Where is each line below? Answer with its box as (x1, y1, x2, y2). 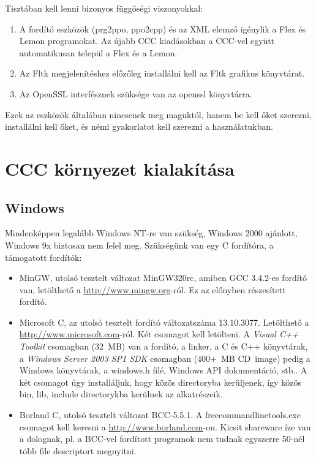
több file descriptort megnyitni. (19, 444, 137, 457)
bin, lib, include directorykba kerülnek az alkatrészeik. (19, 388, 223, 400)
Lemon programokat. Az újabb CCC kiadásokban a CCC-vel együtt (19, 34, 275, 47)
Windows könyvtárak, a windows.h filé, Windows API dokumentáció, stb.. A (19, 364, 307, 377)
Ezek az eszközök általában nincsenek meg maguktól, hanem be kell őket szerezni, (5, 108, 312, 121)
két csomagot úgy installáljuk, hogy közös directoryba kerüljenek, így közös (19, 375, 301, 388)
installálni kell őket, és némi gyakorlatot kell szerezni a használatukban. (5, 120, 273, 133)
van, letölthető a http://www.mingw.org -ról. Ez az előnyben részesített (19, 283, 286, 296)
